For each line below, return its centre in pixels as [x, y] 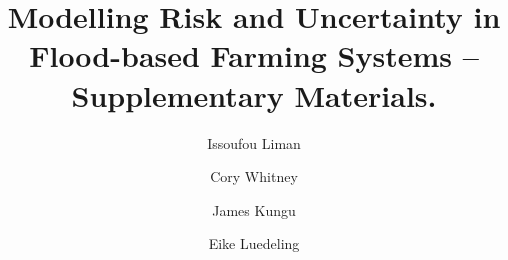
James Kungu [254, 209]
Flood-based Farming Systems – [254, 55]
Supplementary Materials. [254, 94]
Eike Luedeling [254, 243]
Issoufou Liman [254, 142]
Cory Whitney [254, 176]
